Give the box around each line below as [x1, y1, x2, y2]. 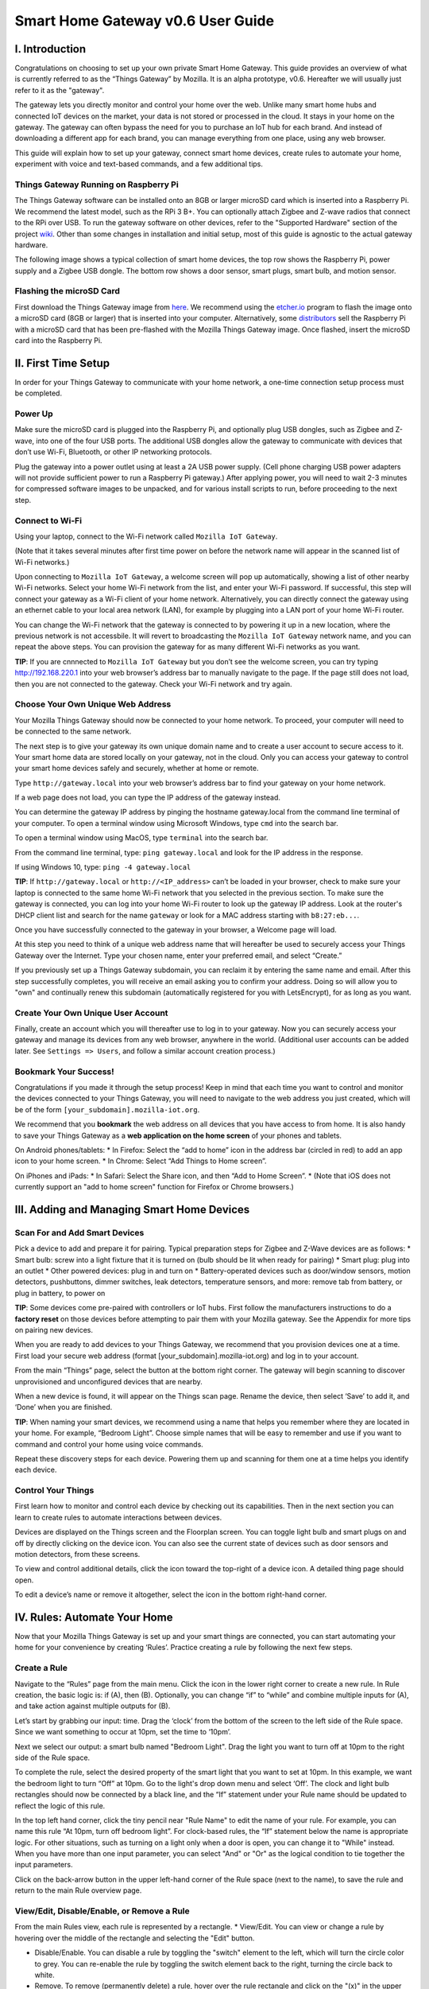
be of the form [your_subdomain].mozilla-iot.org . [14, 1104, 200, 1114]
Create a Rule [14, 1663, 68, 1674]
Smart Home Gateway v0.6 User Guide [14, 12, 274, 29]
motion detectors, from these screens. [14, 1550, 141, 1559]
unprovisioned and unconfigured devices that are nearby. [14, 1376, 203, 1386]
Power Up [14, 408, 53, 419]
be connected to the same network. [14, 726, 132, 736]
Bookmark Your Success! [14, 1066, 114, 1077]
